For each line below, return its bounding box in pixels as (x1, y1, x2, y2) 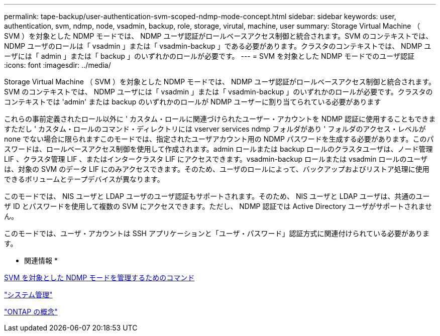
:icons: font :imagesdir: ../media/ (4, 61, 111, 69)
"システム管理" (4, 290, 53, 299)
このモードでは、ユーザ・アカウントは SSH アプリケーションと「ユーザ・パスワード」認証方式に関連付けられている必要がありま (4, 229, 429, 238)
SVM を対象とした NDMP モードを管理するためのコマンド (4, 273, 195, 282)
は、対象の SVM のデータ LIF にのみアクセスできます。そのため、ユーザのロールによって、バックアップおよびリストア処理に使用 (4, 165, 429, 173)
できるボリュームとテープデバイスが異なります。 (4, 175, 164, 183)
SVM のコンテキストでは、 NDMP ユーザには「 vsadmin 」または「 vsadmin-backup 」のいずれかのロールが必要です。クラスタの (4, 87, 433, 96)
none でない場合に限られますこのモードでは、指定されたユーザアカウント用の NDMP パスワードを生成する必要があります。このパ (4, 135, 434, 143)
